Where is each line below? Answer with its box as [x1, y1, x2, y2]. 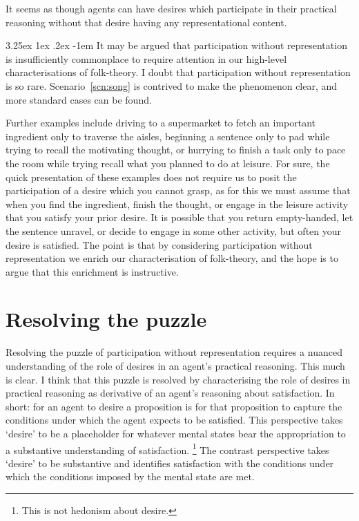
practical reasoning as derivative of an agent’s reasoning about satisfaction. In [6, 386, 335, 400]
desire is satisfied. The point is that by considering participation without [6, 237, 313, 252]
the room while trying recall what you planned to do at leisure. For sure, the [6, 155, 330, 170]
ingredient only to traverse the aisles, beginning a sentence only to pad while [6, 129, 330, 143]
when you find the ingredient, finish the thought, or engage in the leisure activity [6, 196, 349, 211]
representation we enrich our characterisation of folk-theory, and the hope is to [6, 251, 338, 265]
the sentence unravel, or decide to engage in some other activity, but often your [6, 223, 342, 238]
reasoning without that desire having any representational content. [6, 15, 287, 29]
